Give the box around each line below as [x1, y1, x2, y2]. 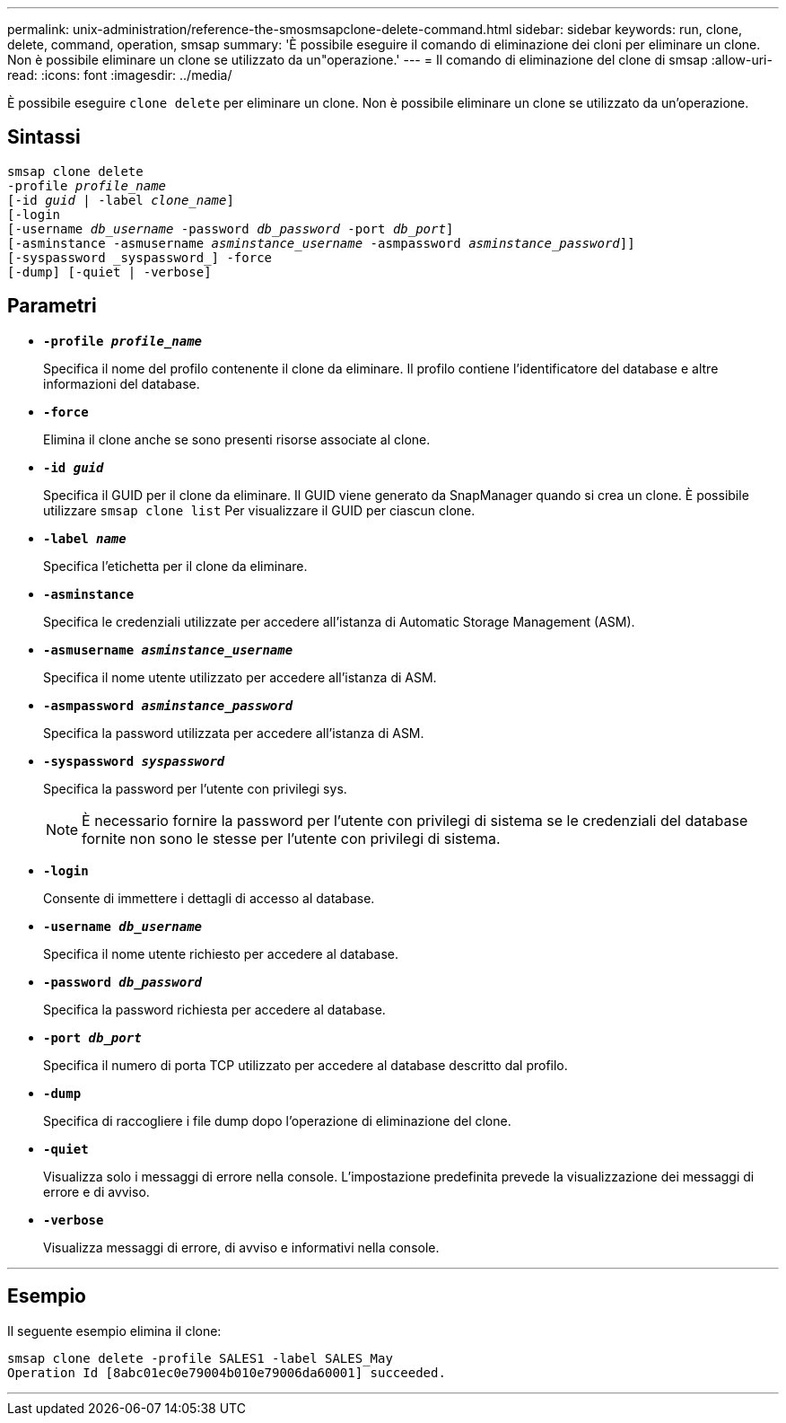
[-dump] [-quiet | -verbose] [7, 264, 212, 279]
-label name [43, 531, 127, 546]
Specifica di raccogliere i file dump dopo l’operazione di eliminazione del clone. [43, 1112, 511, 1129]
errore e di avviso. [43, 1183, 150, 1199]
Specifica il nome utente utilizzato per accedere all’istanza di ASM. [43, 669, 437, 685]
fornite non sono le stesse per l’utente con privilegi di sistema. [82, 829, 501, 848]
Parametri [7, 294, 97, 318]
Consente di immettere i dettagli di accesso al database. [43, 890, 375, 906]
